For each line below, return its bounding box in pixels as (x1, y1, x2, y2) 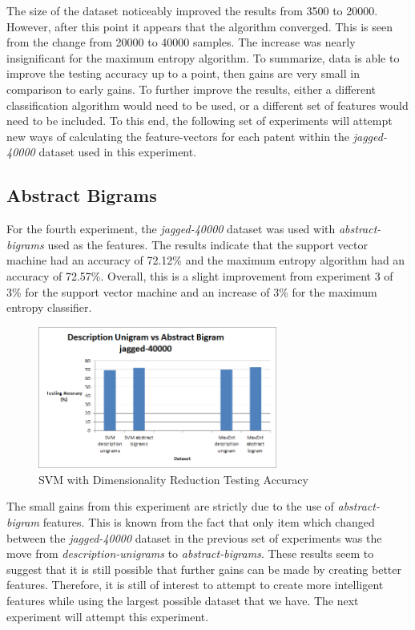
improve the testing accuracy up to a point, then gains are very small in (6, 65, 360, 82)
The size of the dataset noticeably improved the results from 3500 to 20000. (6, 2, 378, 18)
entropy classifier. (6, 299, 92, 316)
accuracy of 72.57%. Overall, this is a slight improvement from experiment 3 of (6, 267, 393, 284)
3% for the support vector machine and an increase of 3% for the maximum (6, 283, 377, 300)
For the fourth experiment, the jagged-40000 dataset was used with (6, 220, 336, 237)
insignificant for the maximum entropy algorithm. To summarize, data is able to (6, 49, 400, 66)
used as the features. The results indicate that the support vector (47, 236, 368, 252)
